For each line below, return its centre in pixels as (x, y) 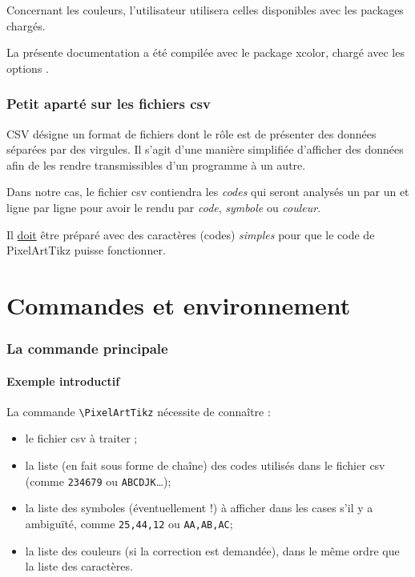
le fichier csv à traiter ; (81, 438)
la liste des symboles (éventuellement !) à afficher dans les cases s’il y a (199, 508)
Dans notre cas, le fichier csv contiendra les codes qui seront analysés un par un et (208, 192)
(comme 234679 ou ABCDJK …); (98, 481)
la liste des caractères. (79, 566)
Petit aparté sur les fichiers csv (109, 104)
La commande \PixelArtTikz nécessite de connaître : (139, 411)
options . (28, 68)
